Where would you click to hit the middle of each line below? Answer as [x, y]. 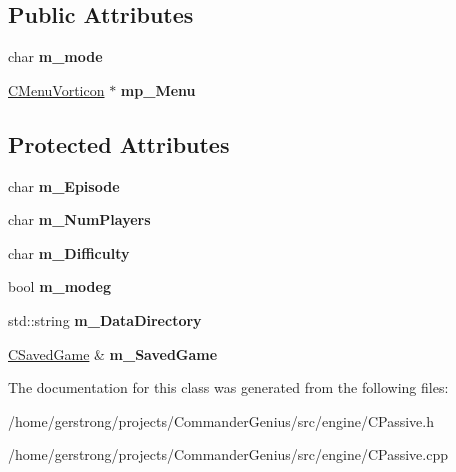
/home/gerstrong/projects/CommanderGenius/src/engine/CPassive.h [221, 420]
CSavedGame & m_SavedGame [113, 353]
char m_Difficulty [69, 252]
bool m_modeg [59, 286]
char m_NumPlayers [79, 219]
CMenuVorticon [56, 89]
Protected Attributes [119, 143]
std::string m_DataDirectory [105, 319]
